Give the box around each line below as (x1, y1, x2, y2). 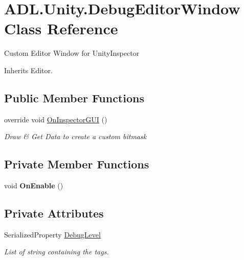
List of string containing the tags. (4, 246, 109, 257)
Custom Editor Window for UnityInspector (4, 48, 140, 58)
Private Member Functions (4, 156, 149, 172)
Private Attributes (4, 205, 104, 221)
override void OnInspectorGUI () (4, 114, 107, 124)
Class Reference (4, 18, 118, 39)
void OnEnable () (4, 180, 63, 191)
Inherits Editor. (4, 64, 53, 75)
